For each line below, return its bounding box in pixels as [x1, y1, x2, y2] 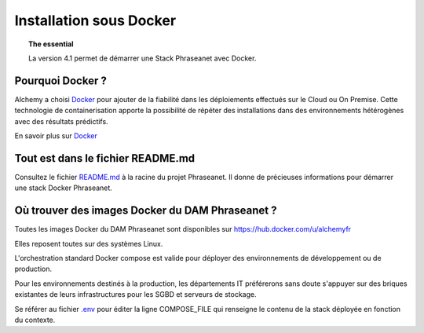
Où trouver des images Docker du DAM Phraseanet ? [14, 204, 277, 218]
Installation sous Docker [14, 12, 177, 29]
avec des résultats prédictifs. [14, 116, 109, 126]
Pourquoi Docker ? [14, 74, 108, 87]
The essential [28, 39, 74, 49]
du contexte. [14, 315, 56, 324]
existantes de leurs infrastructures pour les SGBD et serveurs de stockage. [14, 290, 257, 299]
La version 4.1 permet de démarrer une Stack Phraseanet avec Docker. [28, 53, 257, 63]
